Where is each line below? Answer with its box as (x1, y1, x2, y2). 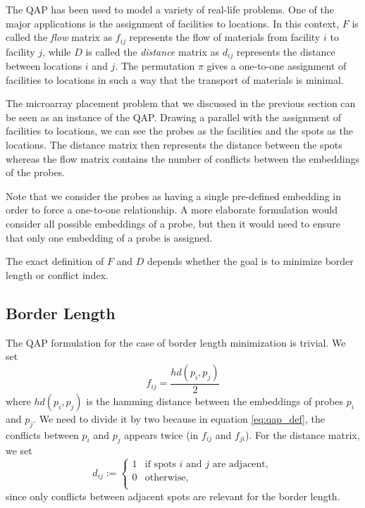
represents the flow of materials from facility (129, 30, 321, 44)
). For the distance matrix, (245, 427, 360, 442)
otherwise (144, 473, 186, 483)
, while (42, 44, 71, 58)
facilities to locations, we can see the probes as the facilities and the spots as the (6, 123, 353, 138)
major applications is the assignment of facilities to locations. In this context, (6, 16, 340, 30)
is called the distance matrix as (85, 44, 220, 58)
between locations (6, 58, 82, 73)
